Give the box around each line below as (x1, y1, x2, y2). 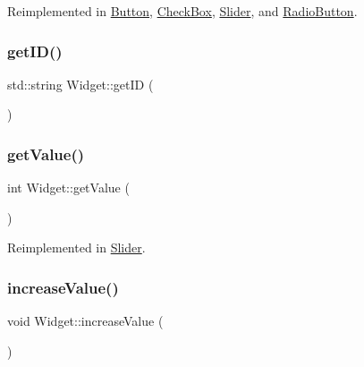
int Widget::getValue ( (7, 178, 130, 197)
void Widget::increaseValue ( (7, 312, 164, 330)
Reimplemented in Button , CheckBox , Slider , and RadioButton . (7, 2, 358, 20)
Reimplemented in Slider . (7, 238, 146, 257)
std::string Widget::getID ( (7, 74, 154, 93)
